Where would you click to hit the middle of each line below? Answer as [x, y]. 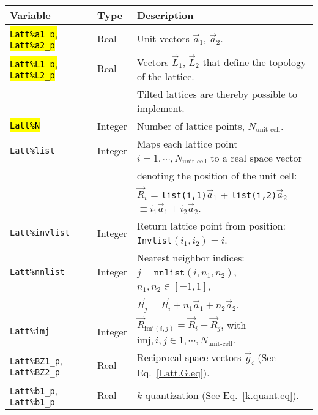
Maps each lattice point [187, 143]
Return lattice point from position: [211, 226]
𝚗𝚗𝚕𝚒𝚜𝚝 [169, 273]
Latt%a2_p [32, 45]
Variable [30, 15]
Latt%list [32, 150]
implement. [161, 108]
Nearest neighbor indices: [190, 258]
